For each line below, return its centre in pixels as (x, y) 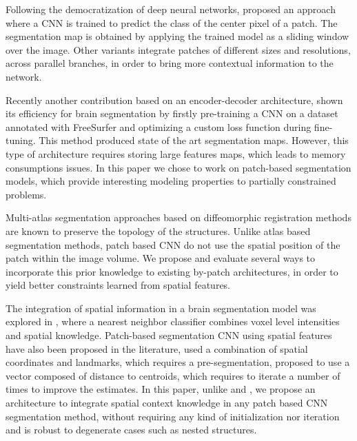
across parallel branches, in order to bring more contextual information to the (170, 63)
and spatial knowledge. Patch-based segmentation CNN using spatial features (169, 335)
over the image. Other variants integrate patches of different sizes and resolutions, (178, 49)
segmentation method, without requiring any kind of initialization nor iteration (173, 416)
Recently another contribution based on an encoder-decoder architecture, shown (174, 100)
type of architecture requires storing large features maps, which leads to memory (176, 153)
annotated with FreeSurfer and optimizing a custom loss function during (159, 126)
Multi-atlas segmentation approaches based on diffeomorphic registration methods (178, 217)
